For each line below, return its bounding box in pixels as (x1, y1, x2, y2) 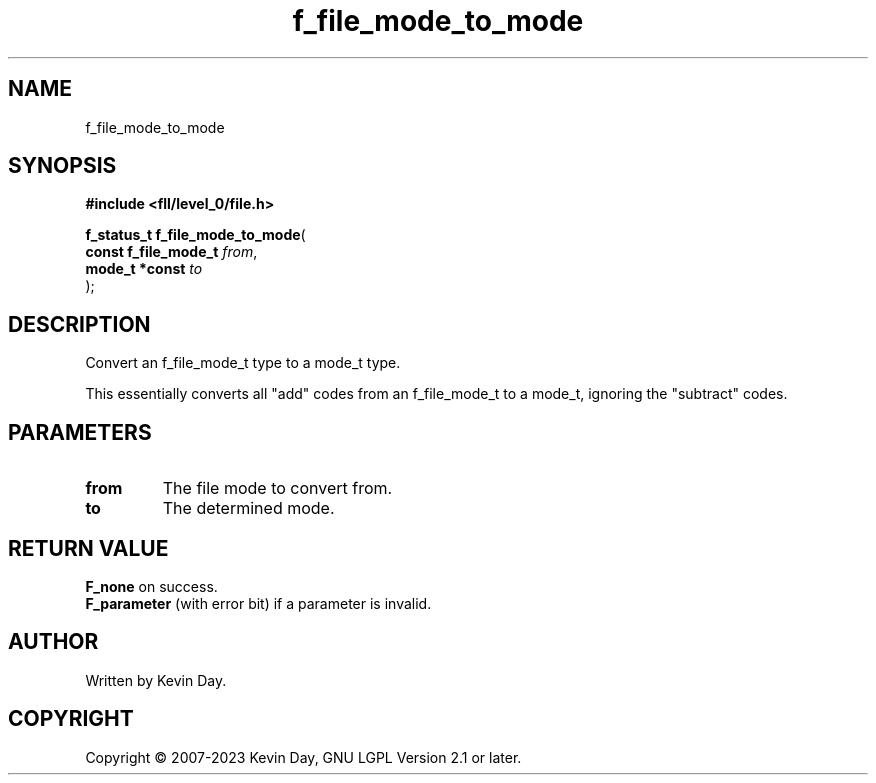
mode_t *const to (85, 260, 203, 278)
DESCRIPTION (8, 311, 151, 337)
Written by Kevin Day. (85, 671, 227, 689)
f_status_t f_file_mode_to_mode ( (85, 226, 306, 244)
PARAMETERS (8, 419, 152, 445)
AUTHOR (8, 629, 99, 655)
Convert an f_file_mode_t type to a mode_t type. (85, 354, 401, 372)
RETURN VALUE (8, 535, 169, 561)
